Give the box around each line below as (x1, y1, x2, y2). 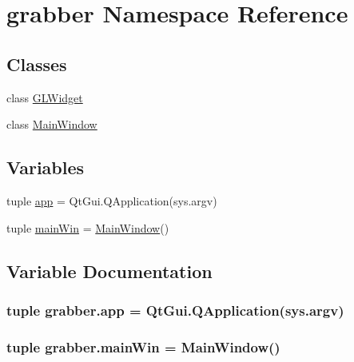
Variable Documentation (6, 258, 213, 283)
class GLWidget (6, 89, 83, 105)
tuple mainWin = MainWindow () (6, 219, 169, 236)
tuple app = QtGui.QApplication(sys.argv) (6, 192, 217, 209)
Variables (6, 155, 85, 180)
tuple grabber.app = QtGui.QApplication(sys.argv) (6, 300, 344, 320)
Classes (6, 51, 67, 76)
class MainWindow (6, 116, 97, 133)
